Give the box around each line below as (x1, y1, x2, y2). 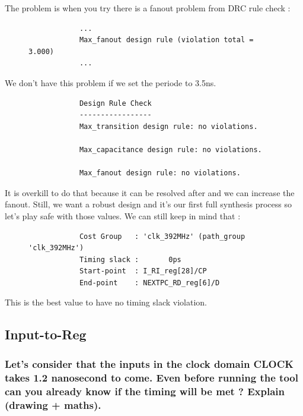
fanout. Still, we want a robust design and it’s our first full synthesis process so (5, 198, 292, 210)
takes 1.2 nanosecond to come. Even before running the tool (5, 370, 298, 385)
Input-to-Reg (5, 325, 87, 343)
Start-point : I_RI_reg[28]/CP (79, 267, 207, 276)
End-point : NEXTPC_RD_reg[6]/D (79, 278, 220, 287)
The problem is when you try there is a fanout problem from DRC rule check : (5, 2, 291, 14)
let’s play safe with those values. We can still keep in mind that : (5, 209, 241, 222)
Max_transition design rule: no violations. (79, 122, 258, 131)
